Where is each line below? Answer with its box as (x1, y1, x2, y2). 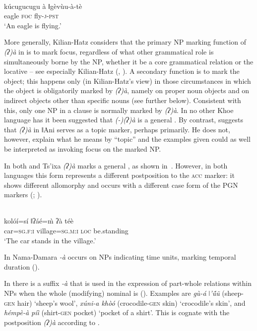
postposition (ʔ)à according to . (4, 317, 100, 327)
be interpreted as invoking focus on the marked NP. (4, 143, 161, 154)
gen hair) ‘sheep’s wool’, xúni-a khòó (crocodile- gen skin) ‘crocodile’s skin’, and (4, 297, 246, 308)
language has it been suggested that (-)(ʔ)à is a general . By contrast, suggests (4, 114, 243, 125)
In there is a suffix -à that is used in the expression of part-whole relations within (4, 278, 252, 288)
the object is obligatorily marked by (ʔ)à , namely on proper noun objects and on (4, 85, 250, 96)
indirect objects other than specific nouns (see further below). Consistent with (4, 95, 241, 105)
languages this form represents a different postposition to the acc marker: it (4, 170, 235, 180)
